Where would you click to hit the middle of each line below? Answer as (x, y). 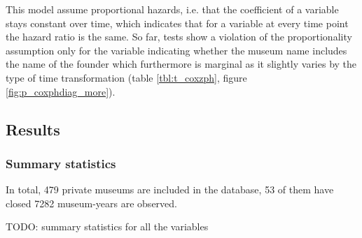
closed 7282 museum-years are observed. (91, 203)
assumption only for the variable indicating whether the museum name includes (176, 50)
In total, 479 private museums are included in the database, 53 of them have (170, 189)
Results (33, 129)
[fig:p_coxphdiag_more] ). (61, 91)
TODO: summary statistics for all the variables (107, 226)
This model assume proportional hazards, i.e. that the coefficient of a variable (172, 9)
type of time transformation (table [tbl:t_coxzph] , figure (126, 77)
